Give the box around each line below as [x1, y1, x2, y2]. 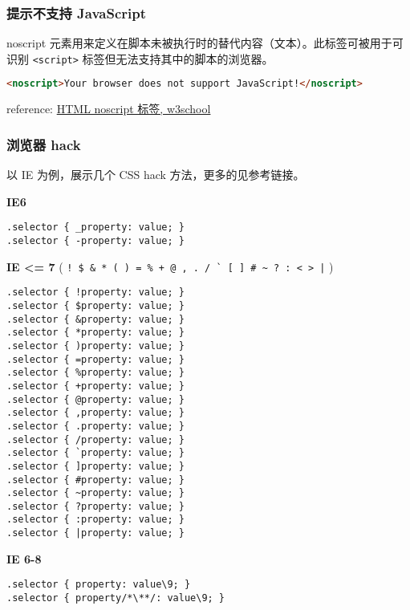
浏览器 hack [6, 134, 81, 154]
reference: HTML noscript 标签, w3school [6, 100, 211, 117]
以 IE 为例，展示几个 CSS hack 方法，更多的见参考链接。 [6, 166, 305, 183]
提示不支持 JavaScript [6, 2, 146, 22]
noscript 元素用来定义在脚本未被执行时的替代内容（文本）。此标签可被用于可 [6, 35, 404, 51]
